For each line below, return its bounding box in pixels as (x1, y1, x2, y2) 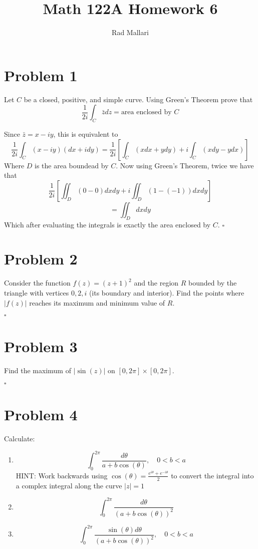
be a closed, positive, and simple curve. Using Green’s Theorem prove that (24, 94, 253, 104)
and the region (134, 278, 179, 288)
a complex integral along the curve (16, 480, 122, 490)
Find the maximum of (4, 365, 71, 376)
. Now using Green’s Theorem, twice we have (116, 160, 254, 170)
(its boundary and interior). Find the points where (89, 287, 244, 298)
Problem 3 (4, 336, 78, 357)
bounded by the (188, 278, 237, 288)
